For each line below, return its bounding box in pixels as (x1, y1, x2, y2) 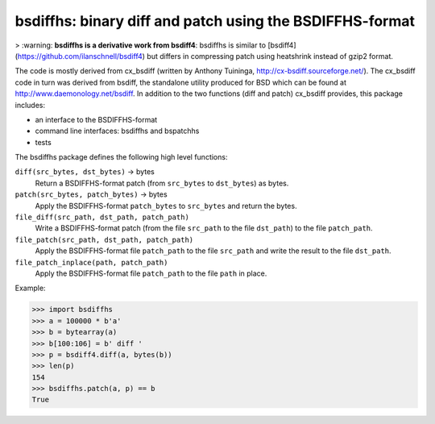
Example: (14, 283, 46, 293)
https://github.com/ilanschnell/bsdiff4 (17, 51, 143, 60)
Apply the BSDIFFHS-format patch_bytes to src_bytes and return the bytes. (35, 201, 297, 210)
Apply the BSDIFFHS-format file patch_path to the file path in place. (35, 268, 267, 278)
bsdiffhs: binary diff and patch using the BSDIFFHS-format (14, 12, 415, 30)
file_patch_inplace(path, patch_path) (14, 258, 168, 267)
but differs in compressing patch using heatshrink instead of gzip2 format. (146, 51, 394, 60)
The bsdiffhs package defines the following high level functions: (14, 152, 228, 162)
